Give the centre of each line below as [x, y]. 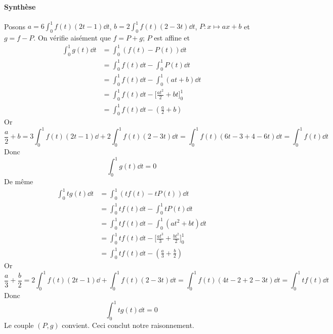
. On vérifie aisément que [72, 38]
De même [19, 181]
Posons [15, 26]
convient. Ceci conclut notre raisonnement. [128, 325]
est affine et [172, 38]
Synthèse [20, 6]
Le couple [19, 325]
